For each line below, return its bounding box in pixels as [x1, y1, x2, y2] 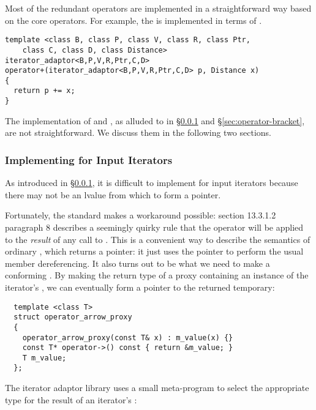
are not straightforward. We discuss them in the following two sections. [5, 126, 271, 139]
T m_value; [22, 353, 67, 362]
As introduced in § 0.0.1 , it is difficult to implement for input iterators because [5, 176, 298, 189]
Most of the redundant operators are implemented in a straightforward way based [5, 2, 312, 14]
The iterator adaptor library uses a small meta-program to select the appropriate [5, 381, 309, 394]
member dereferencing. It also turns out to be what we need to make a [5, 256, 270, 269]
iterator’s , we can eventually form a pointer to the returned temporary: [5, 280, 275, 293]
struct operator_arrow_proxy [13, 313, 132, 322]
